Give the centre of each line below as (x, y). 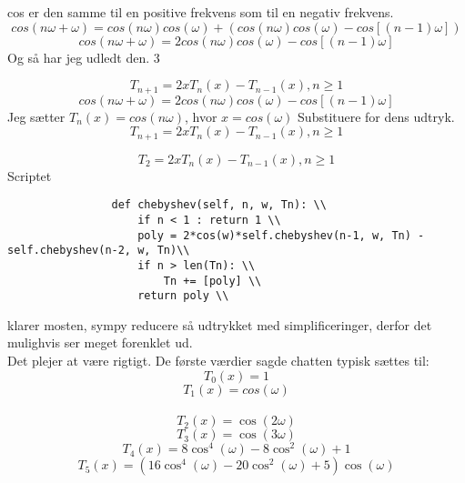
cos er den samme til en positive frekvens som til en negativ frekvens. (201, 12)
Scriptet (30, 175)
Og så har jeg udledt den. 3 (84, 57)
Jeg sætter (36, 116)
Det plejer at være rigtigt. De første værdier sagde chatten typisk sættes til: (218, 361)
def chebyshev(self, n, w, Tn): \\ (219, 205)
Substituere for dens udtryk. (376, 116)
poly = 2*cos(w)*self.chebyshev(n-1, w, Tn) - (281, 235)
